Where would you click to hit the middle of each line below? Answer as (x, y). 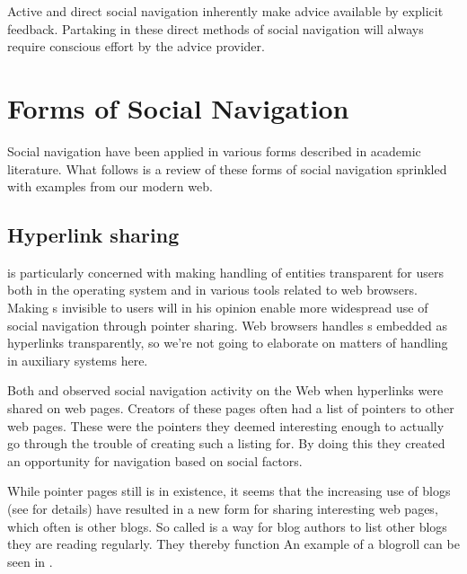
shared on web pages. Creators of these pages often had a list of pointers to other (231, 408)
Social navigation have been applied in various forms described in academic (214, 150)
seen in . (30, 561)
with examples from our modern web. (110, 186)
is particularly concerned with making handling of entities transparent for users (226, 272)
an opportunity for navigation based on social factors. (155, 460)
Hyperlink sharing (93, 235)
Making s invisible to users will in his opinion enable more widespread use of (218, 308)
